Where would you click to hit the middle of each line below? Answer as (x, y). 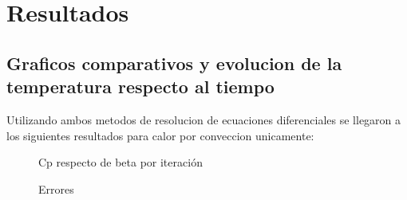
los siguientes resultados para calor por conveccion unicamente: (160, 135)
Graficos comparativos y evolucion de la (174, 63)
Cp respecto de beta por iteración (121, 162)
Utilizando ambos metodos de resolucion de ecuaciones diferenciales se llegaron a (204, 119)
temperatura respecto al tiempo (140, 86)
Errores (56, 188)
